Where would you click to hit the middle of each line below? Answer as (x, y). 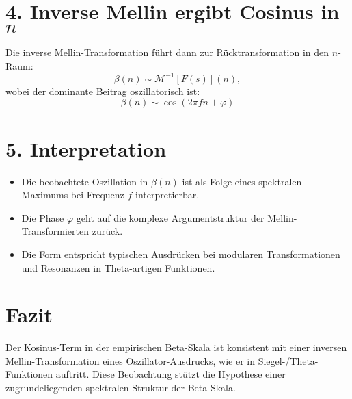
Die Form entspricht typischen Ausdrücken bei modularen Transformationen (181, 254)
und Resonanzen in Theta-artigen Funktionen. (118, 267)
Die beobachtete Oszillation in (85, 181)
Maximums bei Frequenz (73, 195)
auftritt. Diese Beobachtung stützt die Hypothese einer (171, 374)
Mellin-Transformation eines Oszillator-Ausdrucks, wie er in (130, 360)
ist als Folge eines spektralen (242, 181)
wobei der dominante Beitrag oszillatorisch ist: (103, 91)
